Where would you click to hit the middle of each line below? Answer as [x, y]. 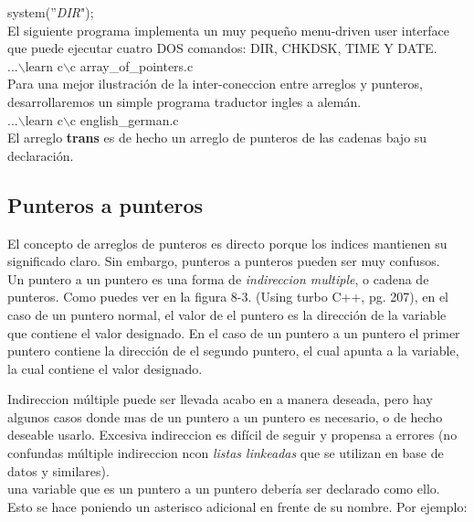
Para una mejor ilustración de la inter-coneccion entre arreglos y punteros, [215, 84]
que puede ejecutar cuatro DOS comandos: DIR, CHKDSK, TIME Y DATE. [222, 48]
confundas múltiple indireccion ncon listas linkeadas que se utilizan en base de [226, 453]
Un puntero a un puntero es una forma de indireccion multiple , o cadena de [218, 278]
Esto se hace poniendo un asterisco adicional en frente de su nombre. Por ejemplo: [237, 506]
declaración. [41, 155]
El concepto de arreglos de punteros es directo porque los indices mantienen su [227, 243]
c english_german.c [124, 119]
